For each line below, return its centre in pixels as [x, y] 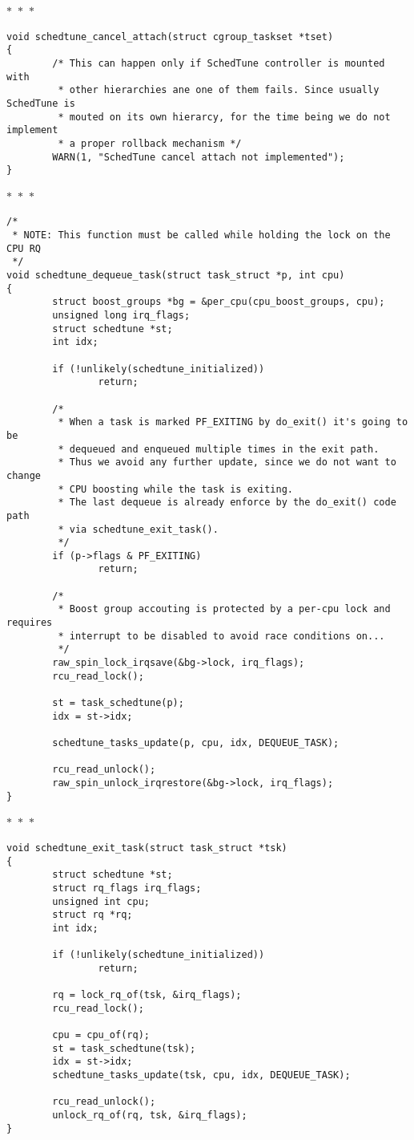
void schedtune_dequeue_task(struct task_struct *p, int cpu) [176, 276]
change [24, 475]
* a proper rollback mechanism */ [150, 143]
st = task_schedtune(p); [118, 703]
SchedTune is [41, 103]
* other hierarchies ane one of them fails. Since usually [219, 90]
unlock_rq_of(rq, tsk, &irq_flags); [150, 1115]
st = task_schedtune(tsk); [124, 1048]
